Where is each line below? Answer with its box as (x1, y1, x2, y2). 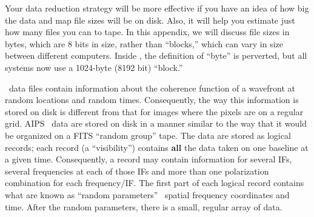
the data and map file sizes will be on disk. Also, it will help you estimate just (5, 13, 295, 26)
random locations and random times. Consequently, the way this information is (5, 93, 299, 106)
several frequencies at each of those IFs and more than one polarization (5, 164, 269, 177)
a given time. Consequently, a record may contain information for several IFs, (5, 153, 292, 165)
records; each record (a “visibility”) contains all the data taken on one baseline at (5, 141, 309, 153)
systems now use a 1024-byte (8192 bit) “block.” (5, 61, 183, 73)
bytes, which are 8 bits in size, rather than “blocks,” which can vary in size (5, 37, 284, 50)
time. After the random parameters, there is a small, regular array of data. (5, 200, 282, 213)
